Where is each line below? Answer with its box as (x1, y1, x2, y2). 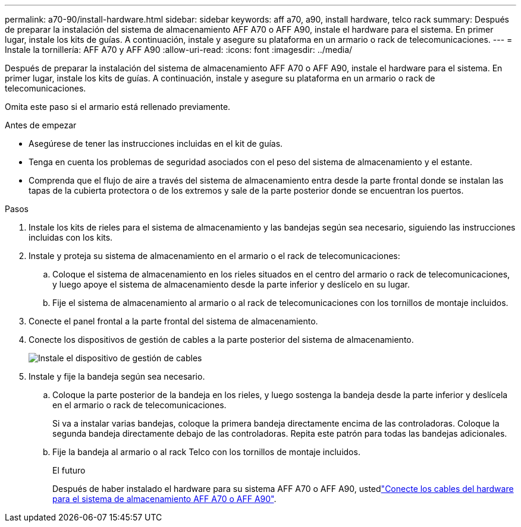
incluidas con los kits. (29, 232, 113, 242)
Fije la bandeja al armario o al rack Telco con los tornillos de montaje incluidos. (52, 447, 360, 457)
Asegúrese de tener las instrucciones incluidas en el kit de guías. (29, 138, 283, 149)
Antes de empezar (5, 120, 77, 130)
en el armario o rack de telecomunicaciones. (52, 400, 227, 410)
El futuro (52, 465, 86, 475)
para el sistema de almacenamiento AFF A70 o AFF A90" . (52, 494, 277, 504)
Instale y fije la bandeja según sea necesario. (29, 371, 205, 381)
